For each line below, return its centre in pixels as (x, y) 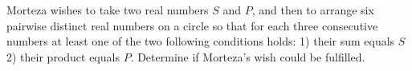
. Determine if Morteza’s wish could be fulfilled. (248, 56)
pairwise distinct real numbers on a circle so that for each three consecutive (192, 25)
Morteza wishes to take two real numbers (108, 10)
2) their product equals (63, 56)
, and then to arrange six (313, 10)
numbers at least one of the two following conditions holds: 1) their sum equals (201, 41)
